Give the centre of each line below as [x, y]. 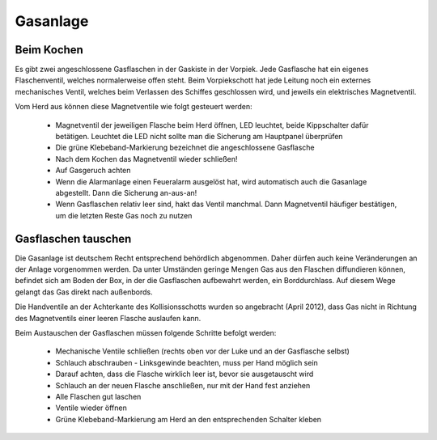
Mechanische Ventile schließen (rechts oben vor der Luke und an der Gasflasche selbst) [202, 351]
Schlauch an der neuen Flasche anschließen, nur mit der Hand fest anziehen [183, 385]
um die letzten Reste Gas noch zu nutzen [124, 215]
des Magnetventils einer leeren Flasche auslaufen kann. [108, 318]
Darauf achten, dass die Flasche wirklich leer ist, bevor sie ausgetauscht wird [185, 374]
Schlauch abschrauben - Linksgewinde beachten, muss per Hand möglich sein [187, 362]
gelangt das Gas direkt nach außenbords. [84, 292]
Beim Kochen [49, 50]
